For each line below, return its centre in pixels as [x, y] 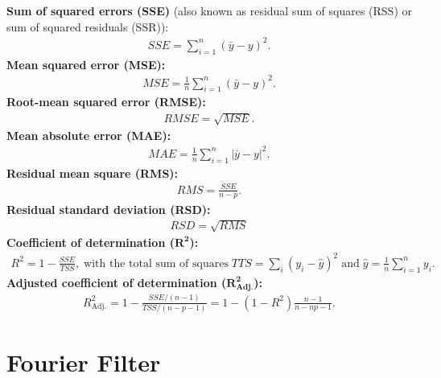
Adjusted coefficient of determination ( [117, 282]
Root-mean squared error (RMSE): [106, 102]
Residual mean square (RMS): [93, 173]
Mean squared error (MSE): [86, 64]
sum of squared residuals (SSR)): [88, 26]
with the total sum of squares [156, 263]
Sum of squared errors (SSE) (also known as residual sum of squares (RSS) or [209, 10]
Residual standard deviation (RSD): [109, 209]
